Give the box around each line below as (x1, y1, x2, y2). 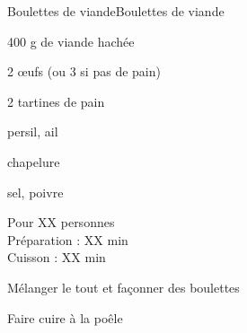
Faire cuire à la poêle (7, 308, 123, 327)
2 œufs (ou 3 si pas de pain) (7, 62, 161, 81)
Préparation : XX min (7, 230, 128, 249)
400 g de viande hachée (7, 31, 135, 50)
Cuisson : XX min (7, 248, 106, 267)
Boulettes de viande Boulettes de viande (7, 2, 225, 20)
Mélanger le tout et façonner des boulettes (7, 277, 240, 296)
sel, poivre (7, 182, 64, 201)
